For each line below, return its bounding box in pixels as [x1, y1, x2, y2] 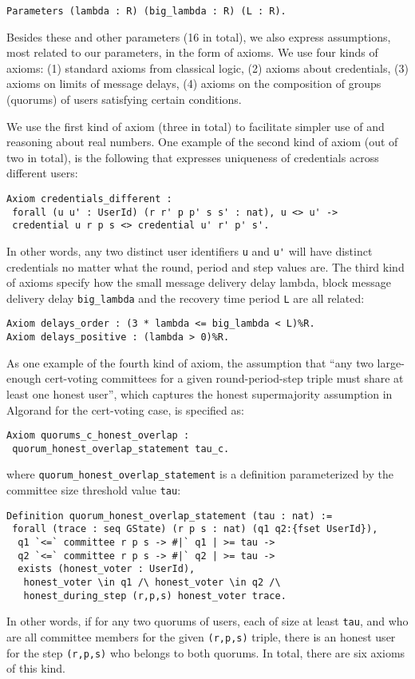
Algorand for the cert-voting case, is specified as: [6, 401, 244, 418]
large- [377, 354, 405, 371]
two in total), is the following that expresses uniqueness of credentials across [6, 149, 379, 165]
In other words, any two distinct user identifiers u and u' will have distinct [6, 242, 373, 259]
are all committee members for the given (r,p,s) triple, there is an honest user [6, 629, 396, 645]
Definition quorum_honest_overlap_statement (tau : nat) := [6, 510, 333, 522]
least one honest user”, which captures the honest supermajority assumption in [6, 385, 393, 402]
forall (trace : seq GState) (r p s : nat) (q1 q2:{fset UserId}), [12, 523, 378, 535]
